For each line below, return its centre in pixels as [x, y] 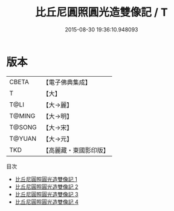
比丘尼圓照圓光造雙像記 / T [101, 12]
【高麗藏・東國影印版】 [76, 150]
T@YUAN [23, 138]
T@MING [22, 115]
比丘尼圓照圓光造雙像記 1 [46, 179]
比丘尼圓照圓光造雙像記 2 [47, 187]
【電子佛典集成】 [67, 82]
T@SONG [23, 127]
